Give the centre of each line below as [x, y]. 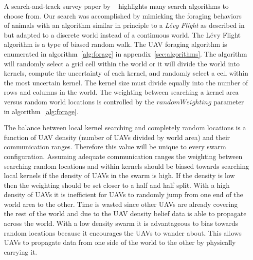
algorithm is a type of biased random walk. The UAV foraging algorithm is [116, 44]
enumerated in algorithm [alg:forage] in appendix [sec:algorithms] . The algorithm [126, 53]
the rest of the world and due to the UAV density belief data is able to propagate [125, 213]
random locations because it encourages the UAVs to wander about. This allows [123, 232]
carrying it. [21, 251]
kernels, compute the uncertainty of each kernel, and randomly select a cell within [126, 73]
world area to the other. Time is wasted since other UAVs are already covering [121, 204]
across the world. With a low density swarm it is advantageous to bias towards [121, 223]
